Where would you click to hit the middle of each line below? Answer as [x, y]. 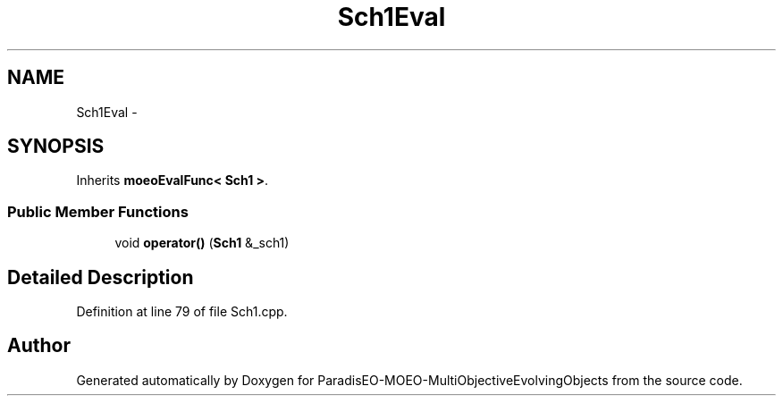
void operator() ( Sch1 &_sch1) [202, 243]
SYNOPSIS [56, 147]
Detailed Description [101, 277]
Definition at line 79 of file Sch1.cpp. [182, 312]
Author [39, 346]
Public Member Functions [98, 211]
